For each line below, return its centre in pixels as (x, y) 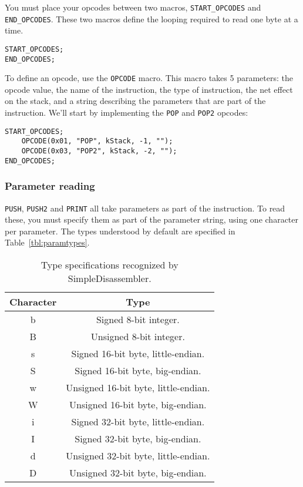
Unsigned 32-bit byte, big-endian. (138, 473)
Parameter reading (50, 186)
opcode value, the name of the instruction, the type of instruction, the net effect (149, 89)
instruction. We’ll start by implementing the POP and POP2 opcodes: (127, 112)
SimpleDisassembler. (110, 278)
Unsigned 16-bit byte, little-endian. (138, 387)
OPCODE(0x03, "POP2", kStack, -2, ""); (99, 151)
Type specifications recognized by (110, 265)
